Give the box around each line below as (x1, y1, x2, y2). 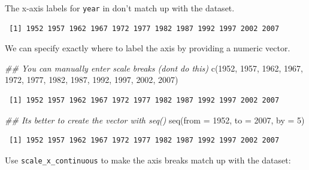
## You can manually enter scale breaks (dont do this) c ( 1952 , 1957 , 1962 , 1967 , (5, 61, 303, 74)
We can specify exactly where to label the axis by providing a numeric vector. (5, 42, 290, 54)
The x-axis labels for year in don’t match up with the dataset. (5, 2, 235, 14)
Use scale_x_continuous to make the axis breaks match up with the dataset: (5, 153, 291, 166)
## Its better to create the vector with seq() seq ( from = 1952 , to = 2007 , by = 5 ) (5, 113, 305, 126)
